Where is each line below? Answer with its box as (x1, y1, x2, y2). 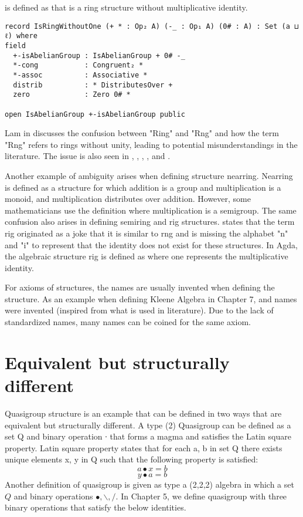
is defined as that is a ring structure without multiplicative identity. (5, 1, 248, 13)
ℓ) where (5, 32, 38, 40)
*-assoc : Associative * (13, 70, 148, 79)
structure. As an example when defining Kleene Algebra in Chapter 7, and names (5, 292, 297, 305)
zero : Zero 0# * (13, 90, 131, 99)
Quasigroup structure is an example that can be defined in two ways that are (5, 407, 282, 419)
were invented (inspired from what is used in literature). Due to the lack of (5, 304, 274, 316)
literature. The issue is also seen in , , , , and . (5, 150, 171, 162)
